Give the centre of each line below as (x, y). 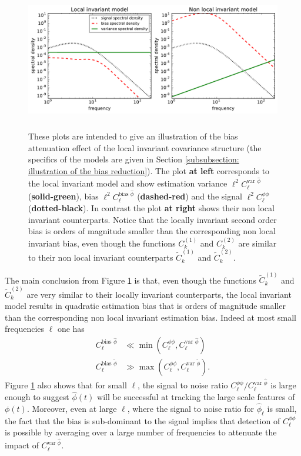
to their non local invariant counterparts (101, 257)
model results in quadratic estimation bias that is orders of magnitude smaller (145, 306)
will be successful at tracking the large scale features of (196, 397)
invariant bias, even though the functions (102, 243)
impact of (22, 445)
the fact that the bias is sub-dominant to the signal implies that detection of (143, 420)
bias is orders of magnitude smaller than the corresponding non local (152, 231)
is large (283, 385)
